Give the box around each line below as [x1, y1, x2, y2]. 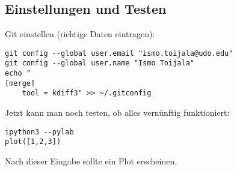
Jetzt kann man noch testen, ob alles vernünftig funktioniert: [5, 106, 230, 119]
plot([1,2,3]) [5, 137, 61, 146]
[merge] [5, 79, 35, 88]
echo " [5, 69, 31, 78]
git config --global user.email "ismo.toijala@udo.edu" [5, 49, 233, 58]
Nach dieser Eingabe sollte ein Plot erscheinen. [5, 154, 177, 167]
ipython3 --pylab [5, 127, 74, 136]
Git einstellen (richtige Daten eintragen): [5, 28, 155, 40]
